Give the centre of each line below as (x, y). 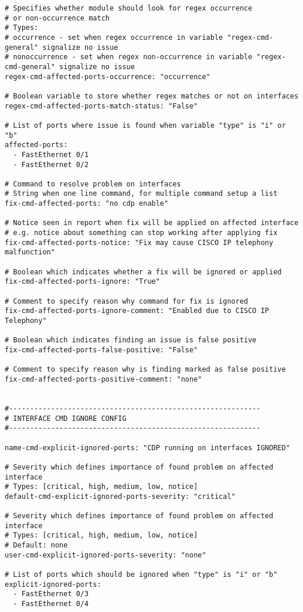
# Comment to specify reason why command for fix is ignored (127, 301)
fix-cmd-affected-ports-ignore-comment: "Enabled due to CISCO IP (137, 311)
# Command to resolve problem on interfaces (93, 184)
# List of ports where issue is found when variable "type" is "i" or (145, 125)
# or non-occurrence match (57, 18)
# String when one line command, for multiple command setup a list (141, 194)
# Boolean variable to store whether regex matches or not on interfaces (152, 96)
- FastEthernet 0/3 (51, 594)
